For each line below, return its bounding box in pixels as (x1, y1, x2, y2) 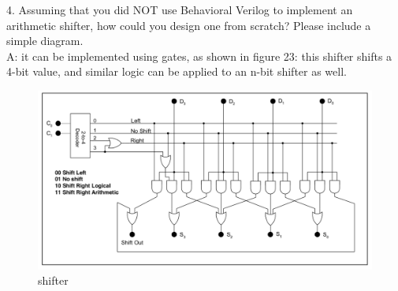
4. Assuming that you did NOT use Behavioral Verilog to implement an (6, 2, 353, 17)
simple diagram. (6, 32, 84, 49)
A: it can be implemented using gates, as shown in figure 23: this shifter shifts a (6, 47, 392, 64)
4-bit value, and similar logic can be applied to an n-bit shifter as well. (6, 63, 347, 80)
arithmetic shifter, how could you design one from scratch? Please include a (6, 17, 371, 33)
